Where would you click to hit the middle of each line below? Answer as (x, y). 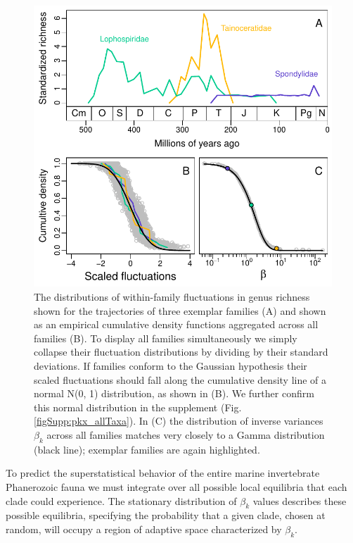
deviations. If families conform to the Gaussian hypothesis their (171, 366)
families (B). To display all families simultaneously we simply (166, 338)
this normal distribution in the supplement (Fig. (138, 407)
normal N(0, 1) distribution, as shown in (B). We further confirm (174, 393)
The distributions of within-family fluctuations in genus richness (172, 297)
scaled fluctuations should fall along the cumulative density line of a (180, 379)
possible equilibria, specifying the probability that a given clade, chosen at (166, 515)
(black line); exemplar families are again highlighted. (147, 449)
